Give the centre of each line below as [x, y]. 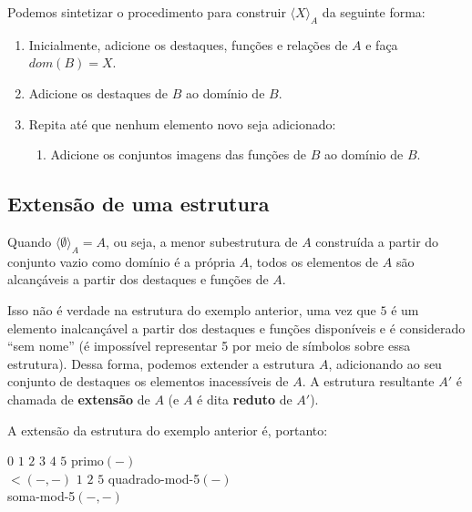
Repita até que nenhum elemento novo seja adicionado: [182, 123]
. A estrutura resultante [368, 381]
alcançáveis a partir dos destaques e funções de [138, 279]
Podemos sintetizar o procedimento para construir [147, 12]
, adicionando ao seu [385, 363]
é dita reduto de [245, 399]
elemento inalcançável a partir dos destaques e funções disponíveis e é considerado [236, 328]
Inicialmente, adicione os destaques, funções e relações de [188, 44]
